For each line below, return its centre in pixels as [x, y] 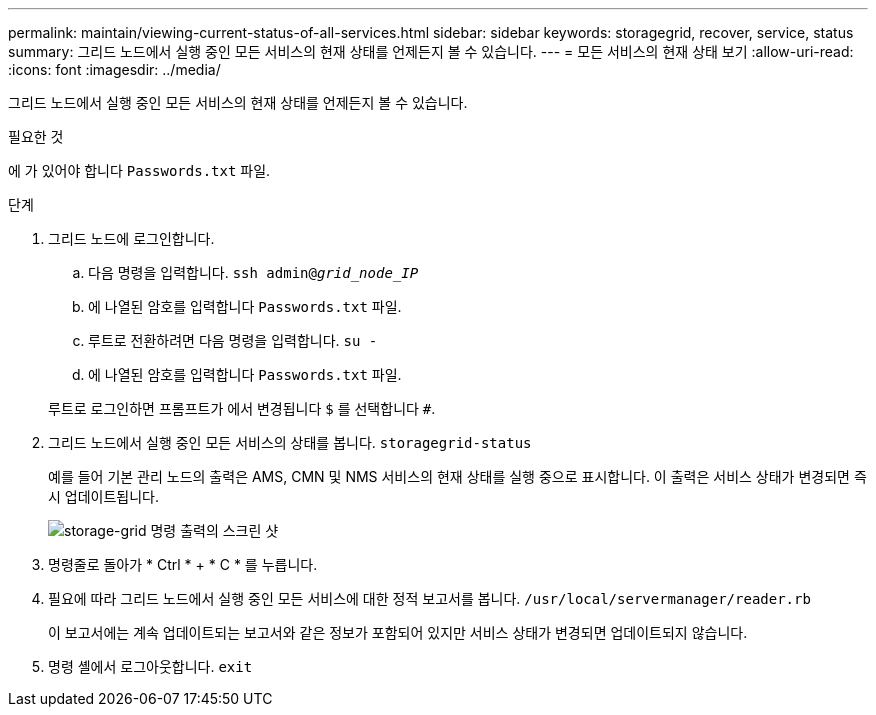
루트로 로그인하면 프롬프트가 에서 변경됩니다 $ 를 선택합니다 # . [242, 408]
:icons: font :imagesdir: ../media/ [114, 69]
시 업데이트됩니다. [104, 496]
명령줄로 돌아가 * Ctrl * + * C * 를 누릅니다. [183, 564]
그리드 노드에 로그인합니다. [131, 238]
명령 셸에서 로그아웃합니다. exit [150, 666]
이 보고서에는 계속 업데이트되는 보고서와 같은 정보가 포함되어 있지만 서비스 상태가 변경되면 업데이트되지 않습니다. [398, 632]
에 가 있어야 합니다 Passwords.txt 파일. [139, 170]
